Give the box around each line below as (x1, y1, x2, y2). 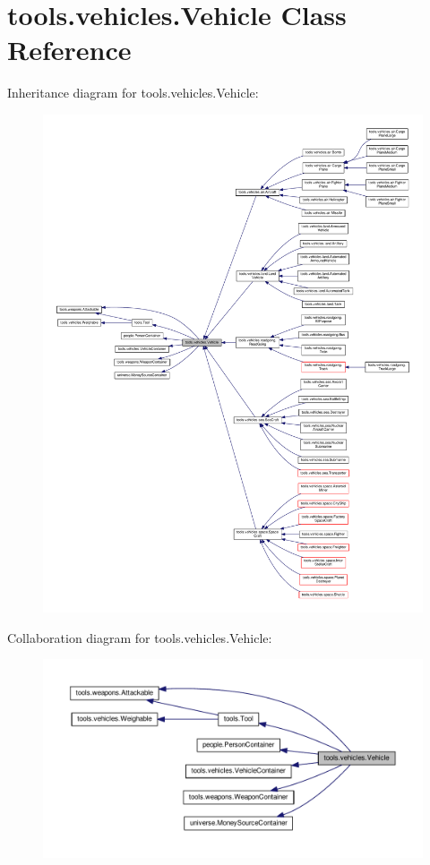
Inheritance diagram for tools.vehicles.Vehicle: (7, 83, 259, 102)
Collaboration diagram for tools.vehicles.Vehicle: (7, 628, 272, 647)
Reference (7, 31, 132, 68)
